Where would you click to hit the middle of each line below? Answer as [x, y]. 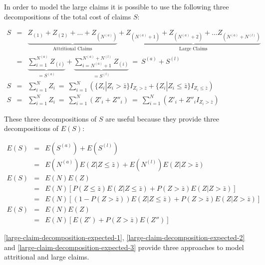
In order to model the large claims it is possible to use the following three [117, 6]
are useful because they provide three [162, 118]
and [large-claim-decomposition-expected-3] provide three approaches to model [124, 247]
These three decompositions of [50, 118]
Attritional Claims [72, 49]
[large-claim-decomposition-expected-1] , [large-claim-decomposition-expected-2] [125, 237]
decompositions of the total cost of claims [68, 16]
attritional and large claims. [47, 257]
